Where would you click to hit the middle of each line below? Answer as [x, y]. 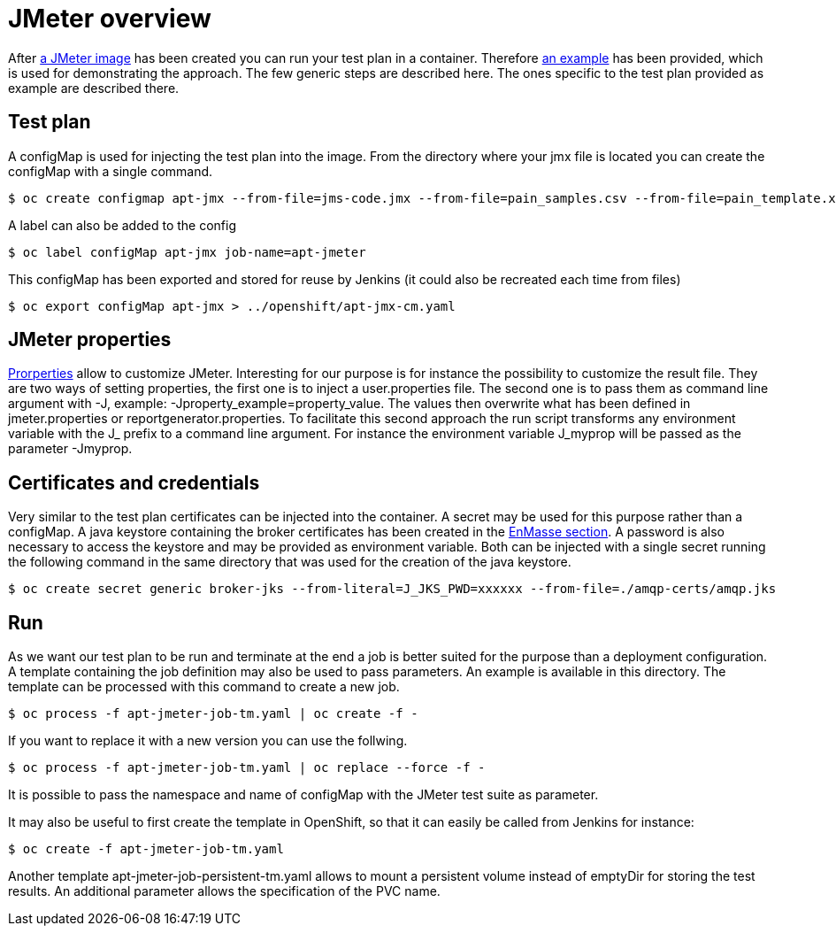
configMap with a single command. [111, 171]
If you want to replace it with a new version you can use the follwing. [208, 741]
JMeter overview [110, 19]
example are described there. [94, 88]
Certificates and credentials [134, 482]
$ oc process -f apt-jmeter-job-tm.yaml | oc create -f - [213, 714]
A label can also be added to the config [122, 225]
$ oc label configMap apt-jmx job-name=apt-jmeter [187, 252]
